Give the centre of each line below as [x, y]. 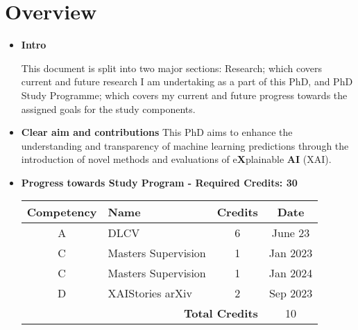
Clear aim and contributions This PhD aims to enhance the [157, 132]
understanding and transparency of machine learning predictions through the [185, 145]
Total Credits [221, 313]
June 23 [291, 233]
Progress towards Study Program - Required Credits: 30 [159, 182]
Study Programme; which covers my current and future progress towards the [184, 95]
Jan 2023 [291, 253]
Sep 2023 [291, 293]
